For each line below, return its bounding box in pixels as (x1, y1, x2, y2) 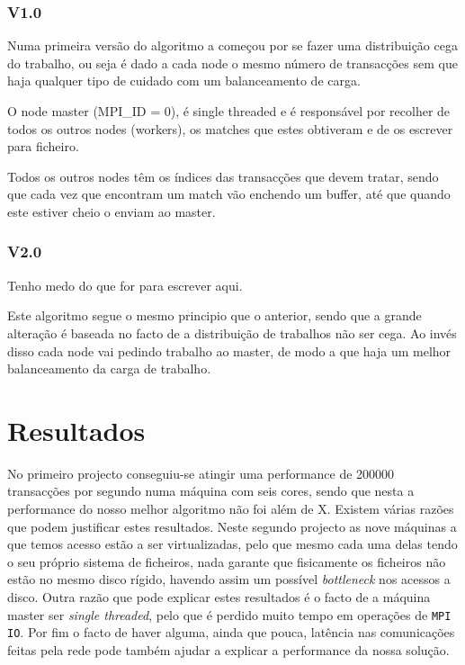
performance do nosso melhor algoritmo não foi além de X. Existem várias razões (7, 499, 454, 518)
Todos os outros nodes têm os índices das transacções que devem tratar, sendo (7, 166, 439, 185)
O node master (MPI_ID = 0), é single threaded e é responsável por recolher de (7, 102, 451, 120)
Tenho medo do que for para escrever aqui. (7, 275, 243, 294)
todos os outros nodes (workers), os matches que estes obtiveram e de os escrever (7, 119, 453, 138)
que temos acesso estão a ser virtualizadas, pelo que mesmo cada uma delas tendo (7, 535, 458, 553)
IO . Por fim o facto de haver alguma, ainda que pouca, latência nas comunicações (7, 623, 455, 642)
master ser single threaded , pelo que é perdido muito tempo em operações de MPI (7, 605, 452, 624)
